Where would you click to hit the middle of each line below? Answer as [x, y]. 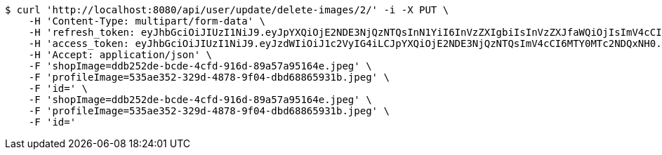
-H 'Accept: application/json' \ [120, 55]
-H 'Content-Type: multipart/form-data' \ [147, 21]
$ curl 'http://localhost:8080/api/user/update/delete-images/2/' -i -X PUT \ [227, 10]
